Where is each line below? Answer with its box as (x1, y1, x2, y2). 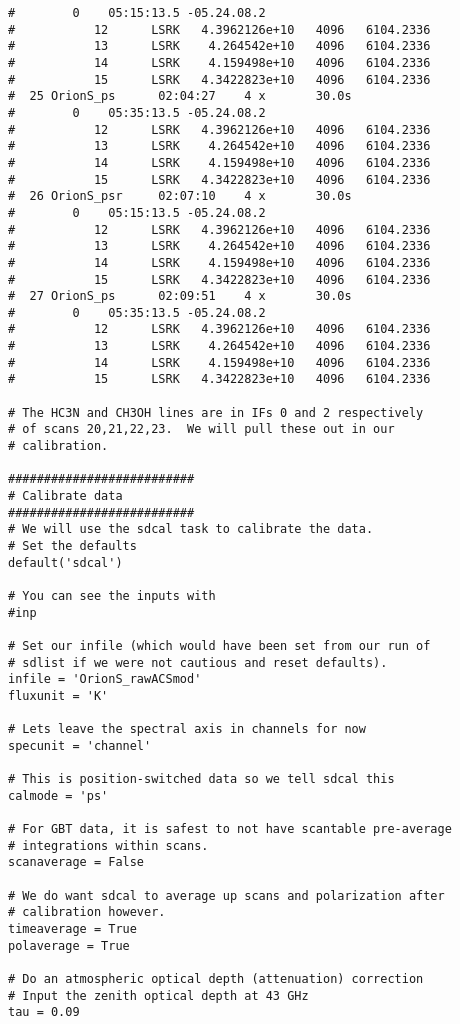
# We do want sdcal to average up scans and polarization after (8, 888, 445, 903)
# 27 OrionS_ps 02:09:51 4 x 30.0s (8, 289, 352, 304)
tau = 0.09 (8, 1005, 80, 1020)
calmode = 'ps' (8, 788, 109, 803)
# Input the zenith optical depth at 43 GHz (8, 988, 309, 1003)
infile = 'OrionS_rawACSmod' (8, 672, 202, 687)
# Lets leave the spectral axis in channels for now (8, 722, 366, 737)
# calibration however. (8, 905, 166, 920)
